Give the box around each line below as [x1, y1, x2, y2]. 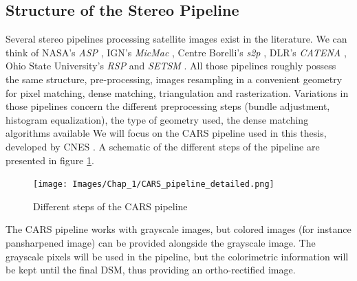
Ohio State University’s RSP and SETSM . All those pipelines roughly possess [6, 58, 336, 73]
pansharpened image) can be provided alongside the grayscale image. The [6, 235, 316, 249]
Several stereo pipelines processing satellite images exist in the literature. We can [6, 32, 347, 46]
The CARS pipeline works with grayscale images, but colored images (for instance [6, 222, 351, 236]
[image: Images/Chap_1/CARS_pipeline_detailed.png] [33, 179, 274, 190]
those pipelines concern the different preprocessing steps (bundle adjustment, [6, 99, 330, 113]
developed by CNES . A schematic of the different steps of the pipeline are [6, 139, 320, 153]
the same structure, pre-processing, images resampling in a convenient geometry [6, 71, 343, 86]
